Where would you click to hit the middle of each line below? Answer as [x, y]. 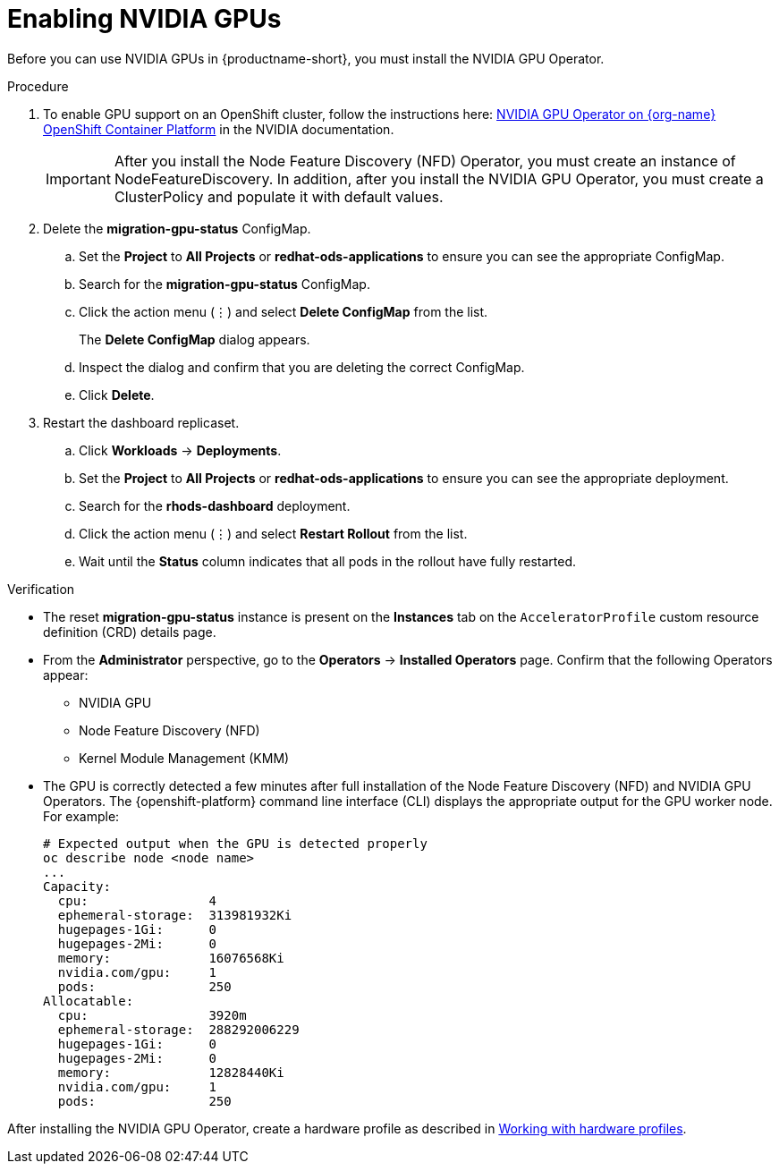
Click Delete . [117, 395]
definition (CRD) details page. [130, 632]
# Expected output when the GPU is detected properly [235, 843]
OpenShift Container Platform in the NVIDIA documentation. [219, 129]
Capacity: [77, 886]
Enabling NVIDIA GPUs [144, 19]
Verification [41, 589]
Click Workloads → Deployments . [180, 450]
